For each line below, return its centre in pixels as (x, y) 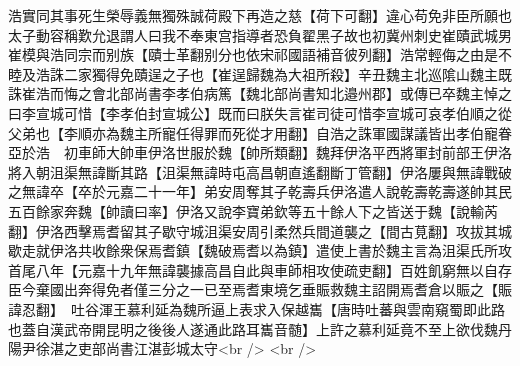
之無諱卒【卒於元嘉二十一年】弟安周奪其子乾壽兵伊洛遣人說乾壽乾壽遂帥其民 (260, 191)
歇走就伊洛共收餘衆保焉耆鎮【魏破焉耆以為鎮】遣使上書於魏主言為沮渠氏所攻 (260, 250)
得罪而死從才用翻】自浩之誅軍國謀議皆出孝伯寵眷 (350, 132)
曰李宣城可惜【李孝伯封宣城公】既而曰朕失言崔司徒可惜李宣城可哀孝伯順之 (253, 112)
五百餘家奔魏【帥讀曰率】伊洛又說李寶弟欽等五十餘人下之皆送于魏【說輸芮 (253, 210)
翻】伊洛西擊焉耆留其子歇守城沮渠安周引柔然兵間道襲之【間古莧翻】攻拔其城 (260, 230)
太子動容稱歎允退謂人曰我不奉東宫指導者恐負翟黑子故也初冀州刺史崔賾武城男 (260, 34)
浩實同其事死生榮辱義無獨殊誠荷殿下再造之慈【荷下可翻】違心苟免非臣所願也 (260, 15)
